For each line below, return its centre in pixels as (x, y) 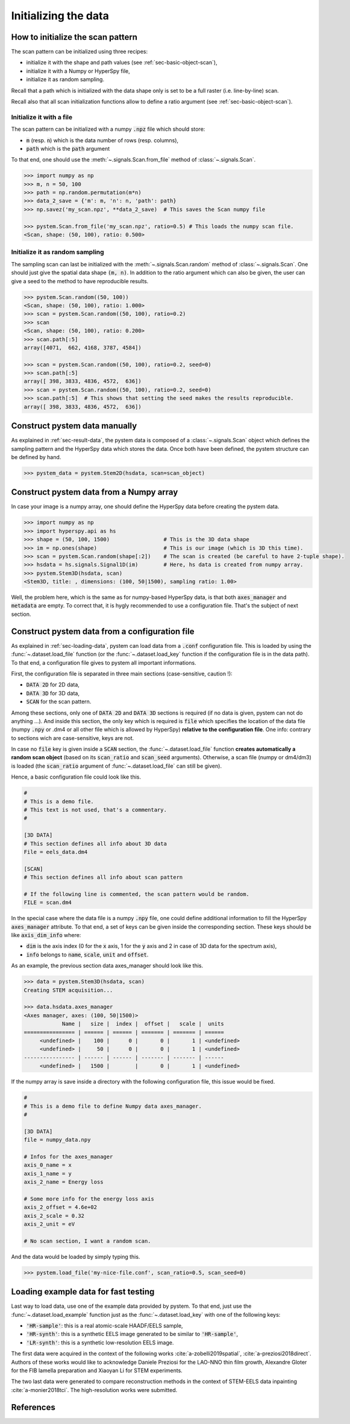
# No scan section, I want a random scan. (87, 1241)
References (33, 1407)
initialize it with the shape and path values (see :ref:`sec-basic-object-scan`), (122, 63)
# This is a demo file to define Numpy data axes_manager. (113, 1106)
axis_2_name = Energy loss (64, 1182)
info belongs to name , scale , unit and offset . (87, 955)
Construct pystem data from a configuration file (103, 631)
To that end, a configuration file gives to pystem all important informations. (104, 662)
